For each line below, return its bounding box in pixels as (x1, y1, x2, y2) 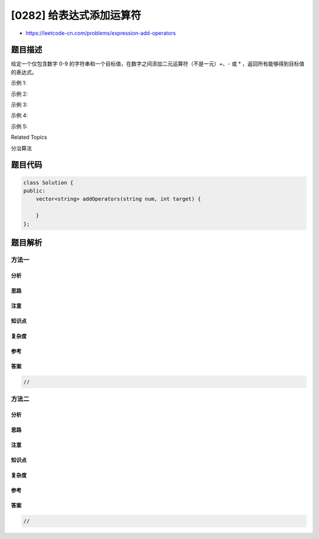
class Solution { (23, 179, 74, 186)
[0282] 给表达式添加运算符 (11, 9, 142, 22)
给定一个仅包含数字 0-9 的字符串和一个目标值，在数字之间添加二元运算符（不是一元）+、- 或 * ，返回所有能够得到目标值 (11, 60, 305, 67)
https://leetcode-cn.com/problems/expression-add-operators (25, 30, 176, 37)
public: (23, 187, 45, 194)
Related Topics (11, 133, 47, 141)
